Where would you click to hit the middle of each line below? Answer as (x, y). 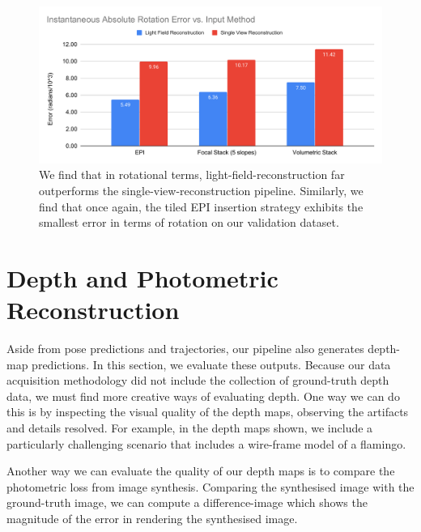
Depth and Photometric (142, 277)
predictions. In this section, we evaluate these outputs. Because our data (211, 364)
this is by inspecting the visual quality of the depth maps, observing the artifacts (208, 412)
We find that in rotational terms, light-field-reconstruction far (192, 174)
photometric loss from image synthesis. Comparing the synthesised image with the (210, 486)
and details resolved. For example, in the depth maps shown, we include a (190, 428)
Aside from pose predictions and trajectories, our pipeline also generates (185, 349)
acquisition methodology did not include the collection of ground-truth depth (198, 380)
